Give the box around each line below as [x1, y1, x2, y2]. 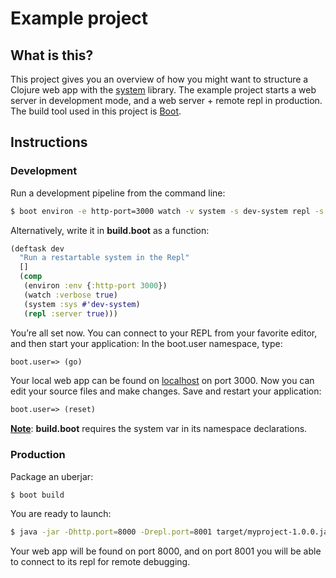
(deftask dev [10, 243, 65, 254]
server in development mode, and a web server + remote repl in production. [10, 95, 323, 106]
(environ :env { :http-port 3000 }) [23, 281, 168, 291]
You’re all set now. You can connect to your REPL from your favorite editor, [10, 327, 318, 339]
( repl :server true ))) [23, 308, 118, 319]
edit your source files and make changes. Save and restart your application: [10, 385, 322, 397]
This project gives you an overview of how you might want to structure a [10, 73, 309, 85]
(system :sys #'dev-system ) [23, 299, 141, 309]
